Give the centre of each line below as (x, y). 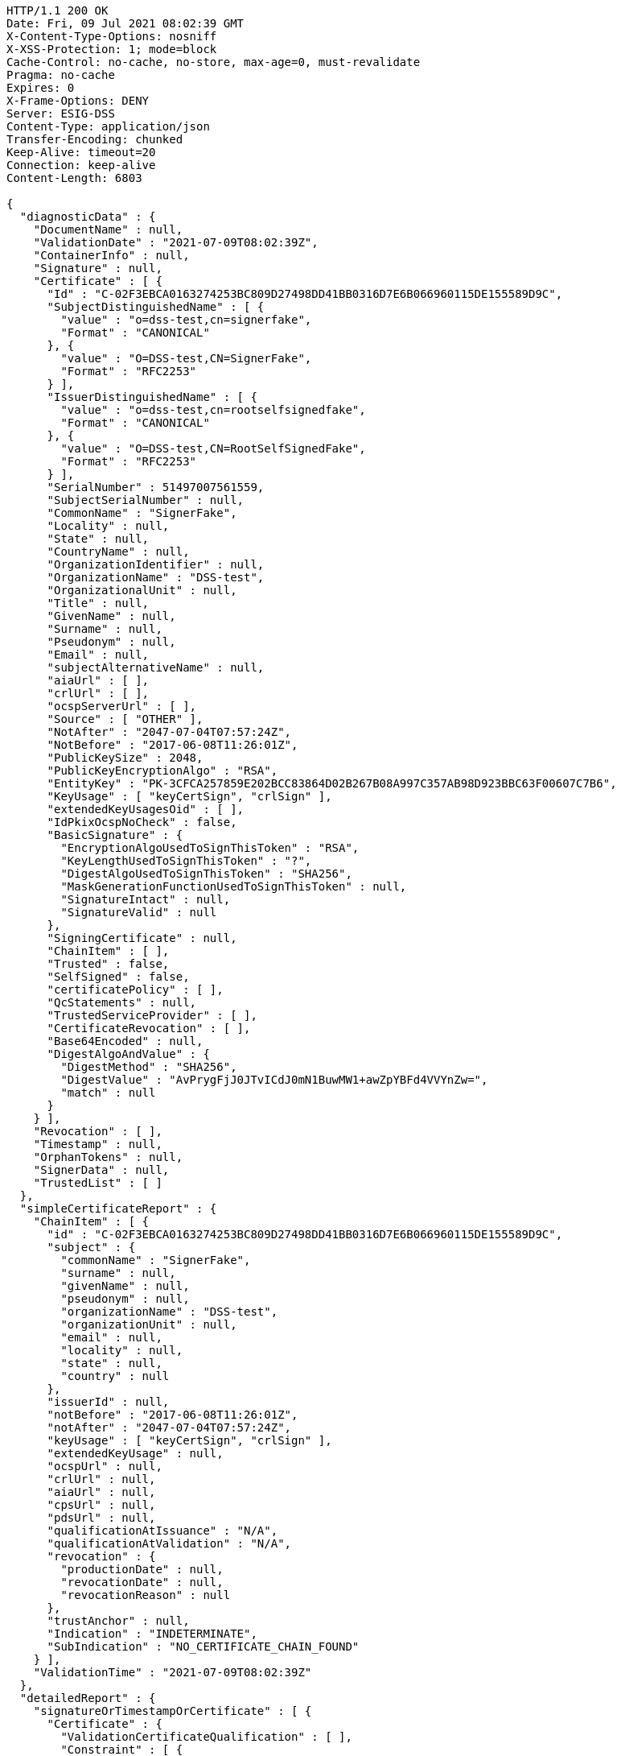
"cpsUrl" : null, (101, 1505)
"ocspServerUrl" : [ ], (122, 706)
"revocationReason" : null (146, 1595)
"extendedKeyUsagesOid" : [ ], (146, 809)
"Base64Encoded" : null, (125, 1041)
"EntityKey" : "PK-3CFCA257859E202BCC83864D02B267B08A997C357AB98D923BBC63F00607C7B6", (332, 783)
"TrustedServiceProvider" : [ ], (152, 1015)
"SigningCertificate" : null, (142, 938)
